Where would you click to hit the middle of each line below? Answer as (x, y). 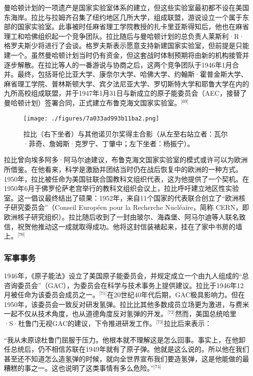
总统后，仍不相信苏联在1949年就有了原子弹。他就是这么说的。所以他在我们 (130, 349)
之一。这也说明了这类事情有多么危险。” (92, 368)
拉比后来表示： (188, 323)
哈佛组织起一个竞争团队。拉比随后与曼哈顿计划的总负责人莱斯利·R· (134, 36)
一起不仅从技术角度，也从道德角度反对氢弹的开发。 (86, 314)
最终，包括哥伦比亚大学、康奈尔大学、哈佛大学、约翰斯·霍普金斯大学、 (132, 74)
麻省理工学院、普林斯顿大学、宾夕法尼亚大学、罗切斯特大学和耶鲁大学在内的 (126, 83)
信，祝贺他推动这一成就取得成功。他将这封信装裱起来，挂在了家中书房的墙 (123, 226)
